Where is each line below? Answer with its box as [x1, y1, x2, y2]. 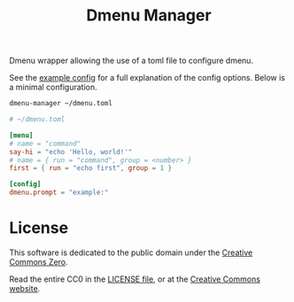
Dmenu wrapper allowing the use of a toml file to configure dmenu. [9, 55, 254, 66]
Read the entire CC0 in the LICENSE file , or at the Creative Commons [9, 274, 261, 284]
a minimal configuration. [9, 81, 97, 93]
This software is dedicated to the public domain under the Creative [9, 247, 253, 258]
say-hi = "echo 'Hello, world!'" [9, 147, 133, 156]
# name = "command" [9, 139, 81, 148]
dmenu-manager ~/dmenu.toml [9, 99, 113, 108]
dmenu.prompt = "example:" [9, 188, 109, 197]
